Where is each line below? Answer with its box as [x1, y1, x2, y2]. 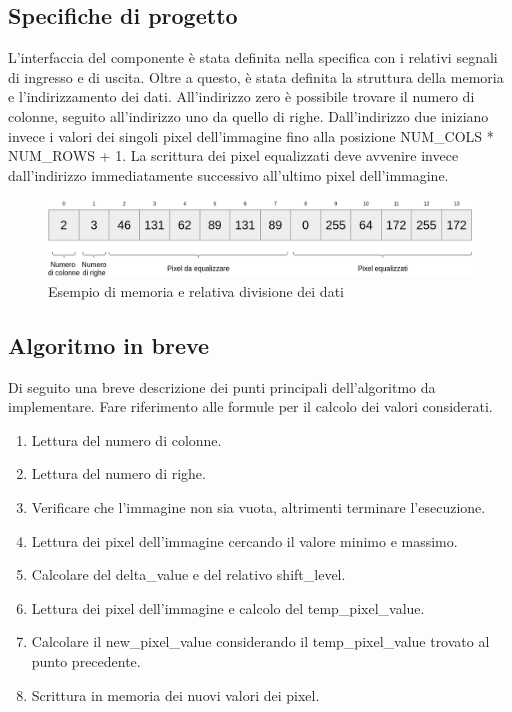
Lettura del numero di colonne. [31, 429, 222, 450]
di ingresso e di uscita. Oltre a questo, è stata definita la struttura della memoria [8, 66, 504, 87]
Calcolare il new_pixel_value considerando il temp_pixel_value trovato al [31, 631, 490, 652]
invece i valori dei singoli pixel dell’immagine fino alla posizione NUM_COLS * [8, 125, 494, 146]
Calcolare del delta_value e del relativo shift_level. [31, 564, 346, 585]
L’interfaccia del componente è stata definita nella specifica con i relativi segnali [8, 47, 498, 68]
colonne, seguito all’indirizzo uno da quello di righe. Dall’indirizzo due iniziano [8, 105, 489, 126]
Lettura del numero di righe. [31, 463, 206, 484]
